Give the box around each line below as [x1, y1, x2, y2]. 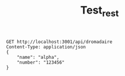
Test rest [80, 4, 119, 19]
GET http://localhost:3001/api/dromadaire [6, 39, 113, 45]
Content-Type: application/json [6, 44, 86, 50]
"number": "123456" [17, 60, 65, 65]
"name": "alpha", [17, 54, 60, 60]
